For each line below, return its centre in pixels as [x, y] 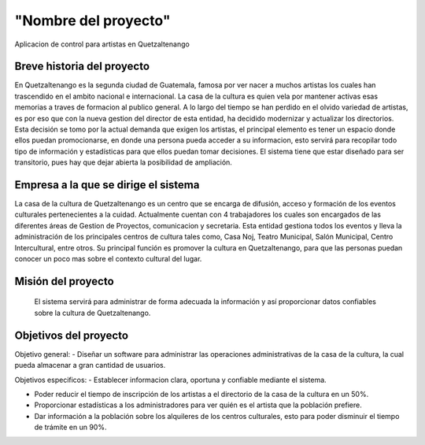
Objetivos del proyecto [72, 335]
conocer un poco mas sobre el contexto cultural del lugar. [108, 259]
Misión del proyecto [64, 281]
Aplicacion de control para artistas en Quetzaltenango [102, 44]
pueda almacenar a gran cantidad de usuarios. [90, 365]
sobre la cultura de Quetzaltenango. [92, 313]
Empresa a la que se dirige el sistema [107, 185]
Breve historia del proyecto [82, 67]
